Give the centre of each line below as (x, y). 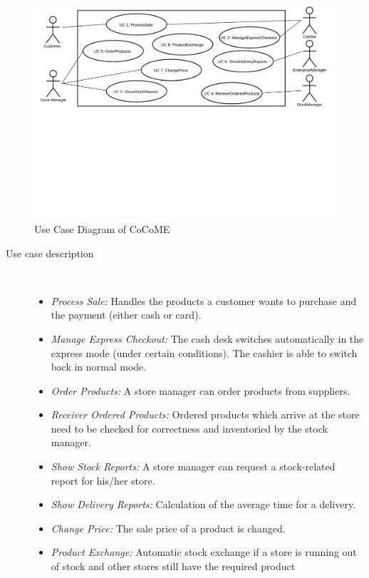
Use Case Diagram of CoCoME (102, 228)
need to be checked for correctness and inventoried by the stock (189, 428)
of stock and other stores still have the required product (173, 566)
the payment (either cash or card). (126, 315)
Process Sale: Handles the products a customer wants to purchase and (204, 300)
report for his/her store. (103, 480)
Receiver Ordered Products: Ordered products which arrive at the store (205, 414)
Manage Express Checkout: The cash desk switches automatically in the (207, 338)
